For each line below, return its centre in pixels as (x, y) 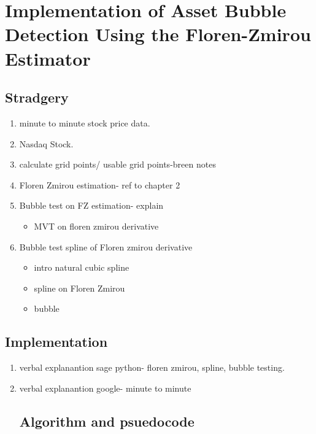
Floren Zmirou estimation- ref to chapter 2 (100, 184)
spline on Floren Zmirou (79, 288)
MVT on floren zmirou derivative (96, 226)
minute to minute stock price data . (85, 122)
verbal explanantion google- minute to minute (105, 388)
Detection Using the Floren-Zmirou (158, 34)
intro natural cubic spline (82, 267)
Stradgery (37, 97)
